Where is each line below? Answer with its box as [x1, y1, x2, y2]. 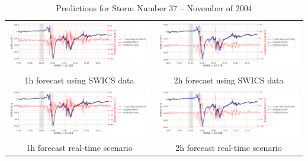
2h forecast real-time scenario [175, 141, 282, 153]
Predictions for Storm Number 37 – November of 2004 [56, 2, 252, 14]
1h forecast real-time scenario [26, 141, 133, 153]
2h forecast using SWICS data [174, 73, 284, 86]
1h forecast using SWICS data [24, 73, 134, 86]
